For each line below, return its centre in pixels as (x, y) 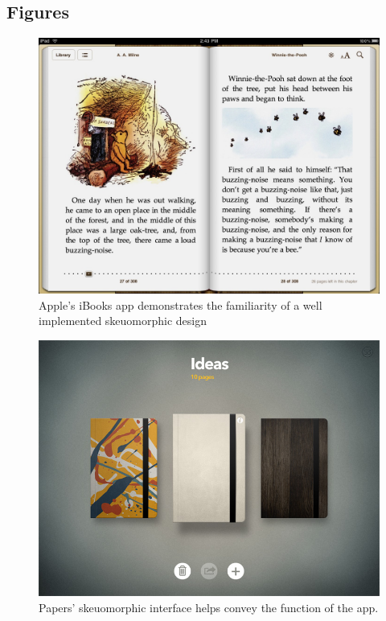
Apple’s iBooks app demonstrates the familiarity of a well (181, 304)
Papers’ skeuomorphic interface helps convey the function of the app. (209, 607)
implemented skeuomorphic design (123, 321)
